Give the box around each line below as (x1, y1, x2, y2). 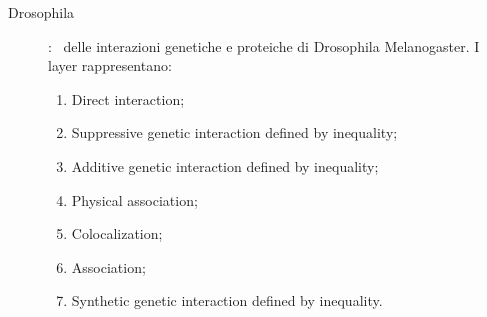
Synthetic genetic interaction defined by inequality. (71, 290, 383, 311)
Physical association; (71, 189, 198, 210)
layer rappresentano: (48, 55, 172, 76)
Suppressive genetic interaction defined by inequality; (71, 122, 398, 143)
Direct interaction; (71, 88, 185, 109)
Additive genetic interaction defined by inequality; (71, 155, 379, 176)
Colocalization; (71, 223, 163, 244)
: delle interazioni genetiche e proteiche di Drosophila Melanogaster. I (48, 35, 480, 56)
